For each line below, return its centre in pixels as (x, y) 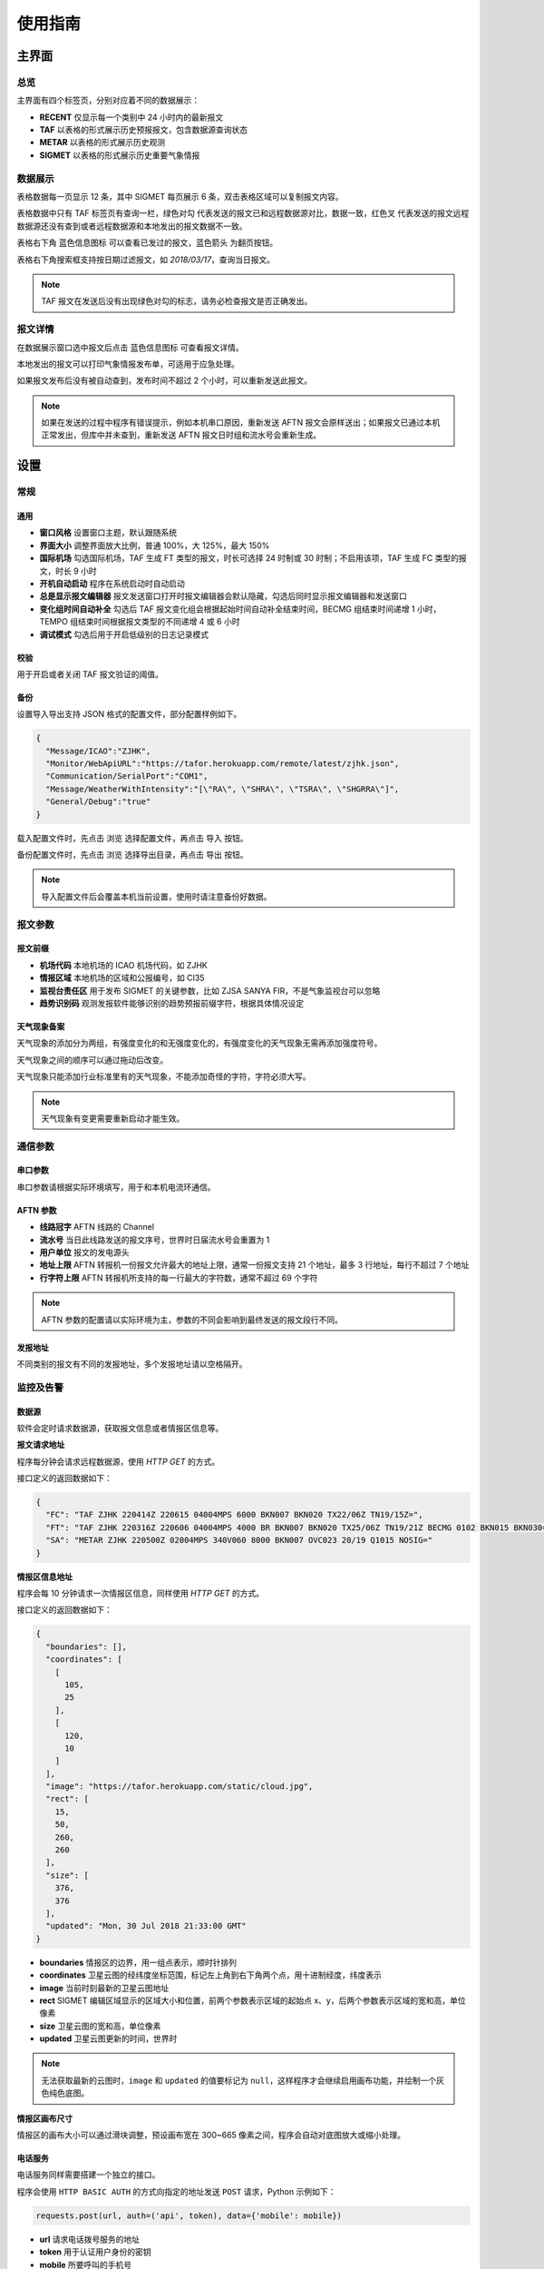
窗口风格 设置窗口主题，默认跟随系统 (108, 533)
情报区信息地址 (44, 1577)
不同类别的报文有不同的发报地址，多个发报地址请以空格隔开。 (132, 1364)
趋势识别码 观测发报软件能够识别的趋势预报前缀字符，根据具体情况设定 (171, 1003)
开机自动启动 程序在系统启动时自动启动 (112, 583)
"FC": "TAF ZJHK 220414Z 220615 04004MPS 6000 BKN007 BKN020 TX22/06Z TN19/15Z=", (234, 1515)
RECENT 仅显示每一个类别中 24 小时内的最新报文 (131, 117)
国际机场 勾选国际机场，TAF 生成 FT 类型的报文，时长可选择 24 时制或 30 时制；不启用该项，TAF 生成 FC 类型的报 (253, 558)
